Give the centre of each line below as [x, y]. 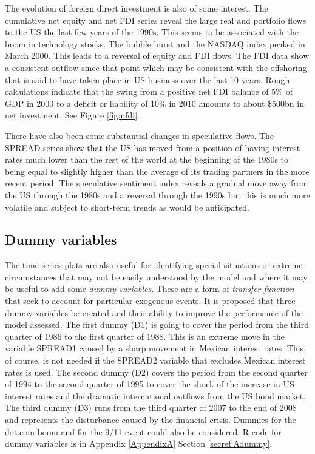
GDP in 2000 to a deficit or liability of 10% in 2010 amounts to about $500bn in [154, 103]
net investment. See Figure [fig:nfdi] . [73, 115]
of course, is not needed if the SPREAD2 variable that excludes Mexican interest [155, 360]
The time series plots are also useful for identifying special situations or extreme [154, 265]
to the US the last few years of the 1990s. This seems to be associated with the [152, 32]
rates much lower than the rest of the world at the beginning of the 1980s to [147, 159]
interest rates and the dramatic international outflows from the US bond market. [155, 395]
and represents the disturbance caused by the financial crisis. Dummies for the [151, 420]
